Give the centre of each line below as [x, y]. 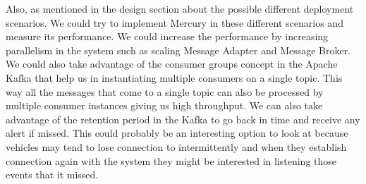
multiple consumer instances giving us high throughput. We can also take [164, 105]
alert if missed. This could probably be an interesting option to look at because [177, 133]
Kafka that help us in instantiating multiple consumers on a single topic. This [174, 77]
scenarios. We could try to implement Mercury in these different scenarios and [175, 22]
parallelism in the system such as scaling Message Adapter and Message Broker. [178, 50]
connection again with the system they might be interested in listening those [171, 160]
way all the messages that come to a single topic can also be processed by [165, 91]
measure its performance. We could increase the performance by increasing [167, 36]
